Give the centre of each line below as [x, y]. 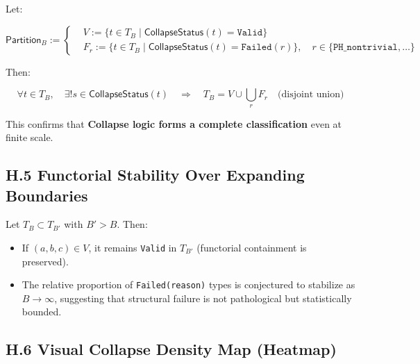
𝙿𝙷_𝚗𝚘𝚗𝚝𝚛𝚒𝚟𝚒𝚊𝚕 [366, 48]
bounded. [42, 312]
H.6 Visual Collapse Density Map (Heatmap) [171, 349]
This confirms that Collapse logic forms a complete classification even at [174, 123]
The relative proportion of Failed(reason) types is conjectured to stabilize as [188, 284]
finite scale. [30, 137]
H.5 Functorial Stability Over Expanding [155, 175]
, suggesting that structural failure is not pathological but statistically [203, 298]
